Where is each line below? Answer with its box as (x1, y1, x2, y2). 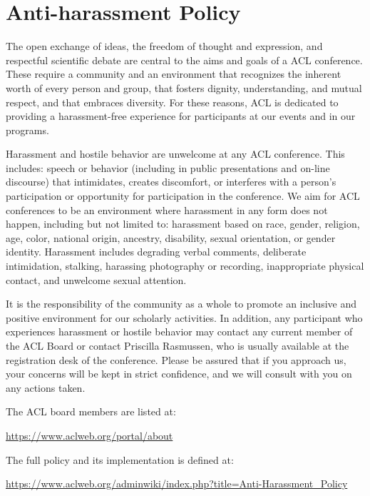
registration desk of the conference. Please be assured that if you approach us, (6, 352, 346, 367)
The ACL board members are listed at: (6, 404, 176, 419)
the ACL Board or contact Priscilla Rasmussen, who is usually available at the (6, 338, 349, 353)
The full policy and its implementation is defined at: (6, 452, 234, 467)
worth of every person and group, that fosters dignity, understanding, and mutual (6, 80, 362, 95)
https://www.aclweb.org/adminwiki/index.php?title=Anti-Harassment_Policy (6, 476, 348, 491)
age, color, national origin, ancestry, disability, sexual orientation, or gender (6, 230, 336, 245)
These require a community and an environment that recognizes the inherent (6, 66, 341, 81)
